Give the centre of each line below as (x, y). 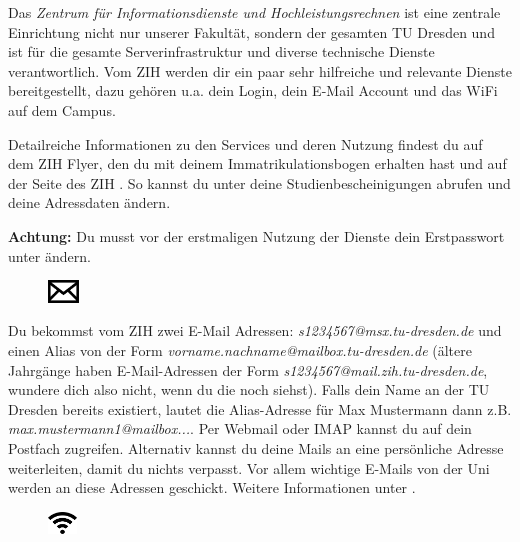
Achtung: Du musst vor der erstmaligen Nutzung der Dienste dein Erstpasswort (256, 235)
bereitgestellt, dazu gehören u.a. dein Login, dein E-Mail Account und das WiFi (253, 90)
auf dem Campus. (62, 109)
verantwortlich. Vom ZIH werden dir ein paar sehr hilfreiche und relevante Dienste (260, 70)
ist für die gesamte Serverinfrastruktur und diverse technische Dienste (221, 51)
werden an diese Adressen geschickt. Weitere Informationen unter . (212, 487)
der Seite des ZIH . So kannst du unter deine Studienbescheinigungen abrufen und (259, 182)
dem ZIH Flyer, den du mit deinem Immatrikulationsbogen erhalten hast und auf (257, 163)
